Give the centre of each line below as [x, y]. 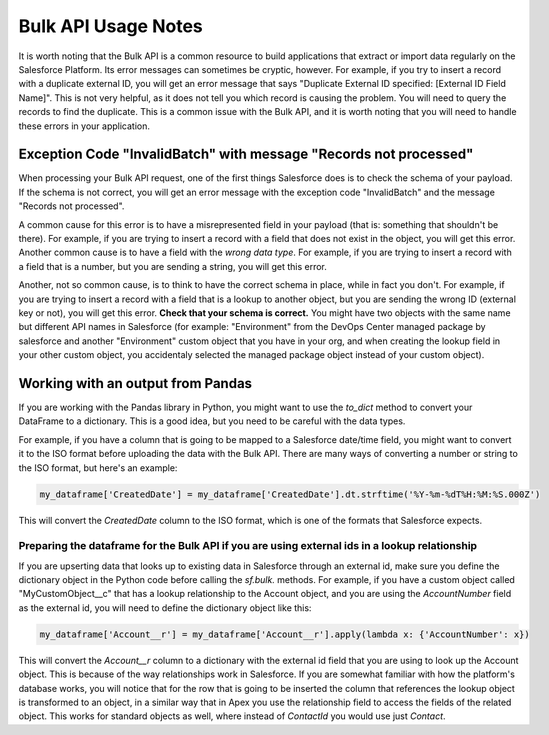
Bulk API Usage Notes [111, 26]
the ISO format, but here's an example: [98, 467]
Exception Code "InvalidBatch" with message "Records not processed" [246, 154]
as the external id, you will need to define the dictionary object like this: [165, 607]
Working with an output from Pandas [135, 383]
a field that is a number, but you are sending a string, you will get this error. [172, 266]
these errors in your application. [84, 126]
